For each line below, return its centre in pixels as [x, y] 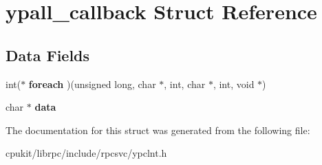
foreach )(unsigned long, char [92, 84]
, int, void [234, 84]
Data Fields [48, 55]
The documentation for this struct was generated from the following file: [158, 130]
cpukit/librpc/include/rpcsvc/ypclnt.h [86, 153]
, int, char [185, 84]
